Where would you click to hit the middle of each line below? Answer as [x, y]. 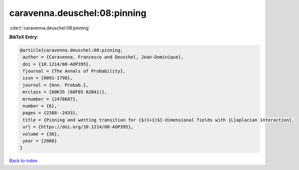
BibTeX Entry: [24, 37]
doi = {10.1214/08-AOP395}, [57, 64]
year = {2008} [40, 141]
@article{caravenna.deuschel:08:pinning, [71, 50]
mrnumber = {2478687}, [51, 99]
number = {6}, [40, 106]
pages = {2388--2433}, [51, 113]
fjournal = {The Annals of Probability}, [74, 71]
